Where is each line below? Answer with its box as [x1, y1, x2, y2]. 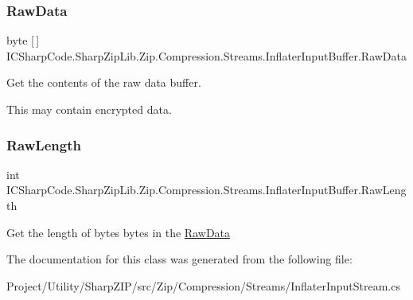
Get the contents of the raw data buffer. [6, 74, 201, 91]
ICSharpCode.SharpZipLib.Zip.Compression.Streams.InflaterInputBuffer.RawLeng [6, 181, 407, 198]
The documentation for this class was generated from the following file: [6, 251, 353, 267]
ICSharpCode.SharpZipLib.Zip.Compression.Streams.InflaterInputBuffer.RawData [6, 47, 407, 64]
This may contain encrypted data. [6, 101, 172, 117]
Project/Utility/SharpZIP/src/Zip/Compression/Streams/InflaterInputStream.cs [6, 277, 400, 294]
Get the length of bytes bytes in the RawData [6, 224, 231, 240]
